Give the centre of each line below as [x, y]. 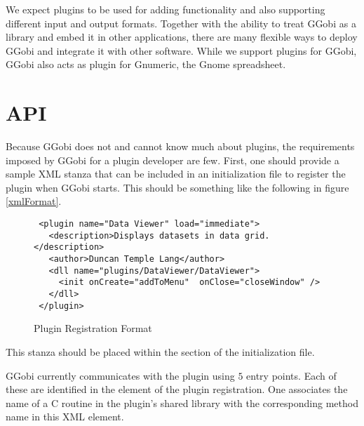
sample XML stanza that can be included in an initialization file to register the [176, 174]
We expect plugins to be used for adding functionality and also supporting [166, 9]
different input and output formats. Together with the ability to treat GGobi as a [181, 23]
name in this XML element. [65, 417]
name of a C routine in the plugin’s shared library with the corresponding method [182, 402]
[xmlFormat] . [34, 201]
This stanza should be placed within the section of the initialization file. [160, 351]
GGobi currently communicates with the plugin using [120, 375]
